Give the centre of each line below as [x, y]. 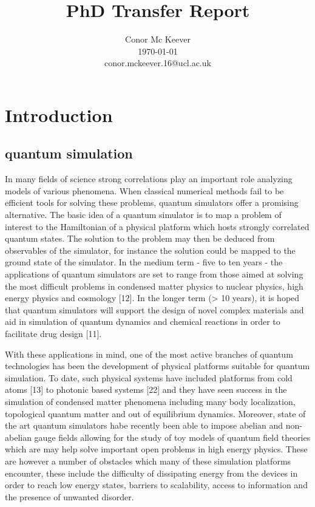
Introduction [59, 114]
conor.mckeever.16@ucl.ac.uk [158, 63]
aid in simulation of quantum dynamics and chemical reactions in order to [143, 322]
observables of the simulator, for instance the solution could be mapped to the [150, 250]
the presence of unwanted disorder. [69, 496]
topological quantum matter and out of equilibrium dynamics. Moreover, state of [155, 413]
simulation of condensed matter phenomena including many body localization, [150, 401]
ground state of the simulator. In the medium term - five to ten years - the [144, 262]
